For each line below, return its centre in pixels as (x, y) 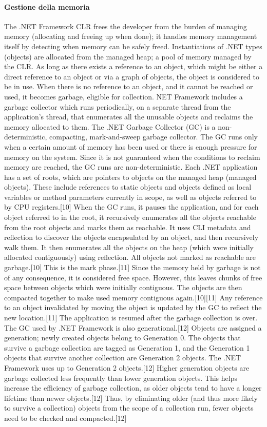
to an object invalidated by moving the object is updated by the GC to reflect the (133, 307)
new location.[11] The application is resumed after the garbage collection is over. (131, 318)
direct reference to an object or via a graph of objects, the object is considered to (132, 76)
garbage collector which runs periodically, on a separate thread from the (118, 106)
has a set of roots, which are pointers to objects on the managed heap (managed (130, 177)
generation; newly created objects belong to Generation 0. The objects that (122, 338)
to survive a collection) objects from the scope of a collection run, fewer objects (129, 408)
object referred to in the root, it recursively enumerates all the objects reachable (130, 217)
